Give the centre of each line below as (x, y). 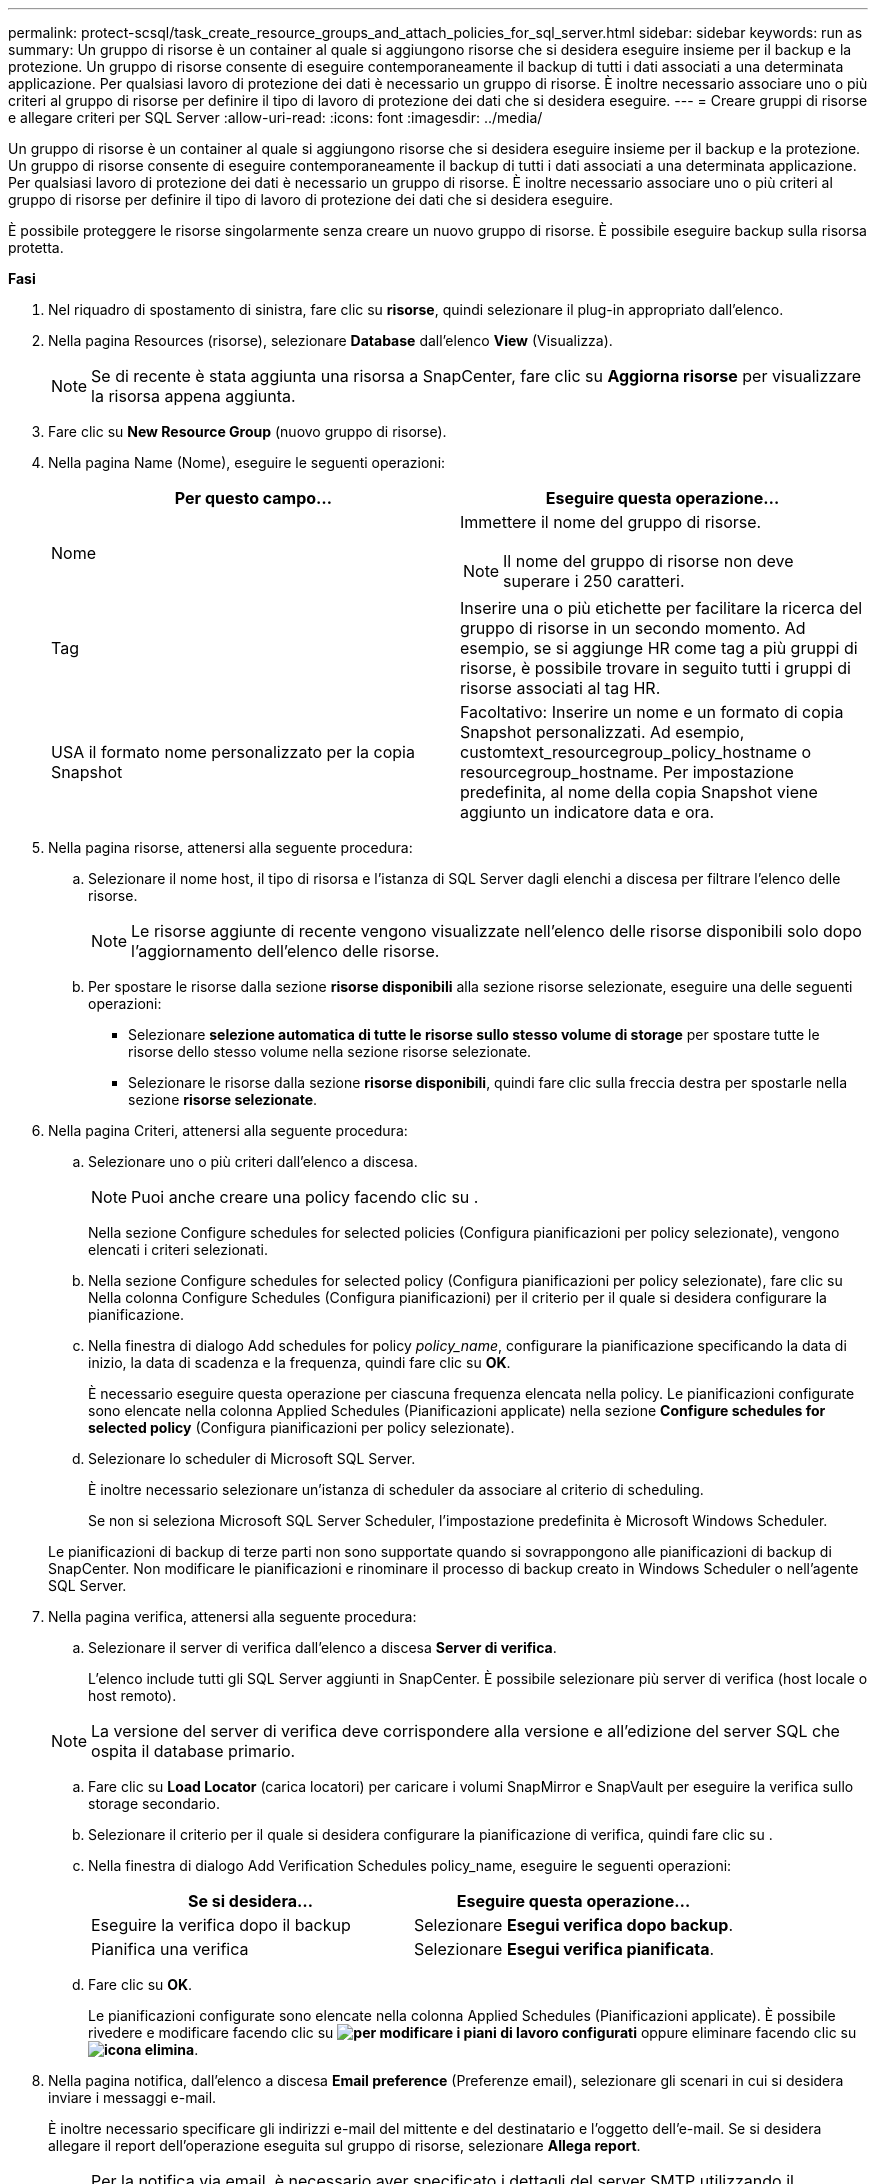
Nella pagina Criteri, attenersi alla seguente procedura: (228, 1130)
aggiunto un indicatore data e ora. (587, 812)
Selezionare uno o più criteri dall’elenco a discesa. (253, 1161)
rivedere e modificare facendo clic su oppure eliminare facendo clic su (472, 2032)
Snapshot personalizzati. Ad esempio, (602, 732)
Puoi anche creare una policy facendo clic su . (305, 1197)
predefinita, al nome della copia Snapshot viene (639, 792)
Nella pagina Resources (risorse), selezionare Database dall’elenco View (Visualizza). (330, 340)
